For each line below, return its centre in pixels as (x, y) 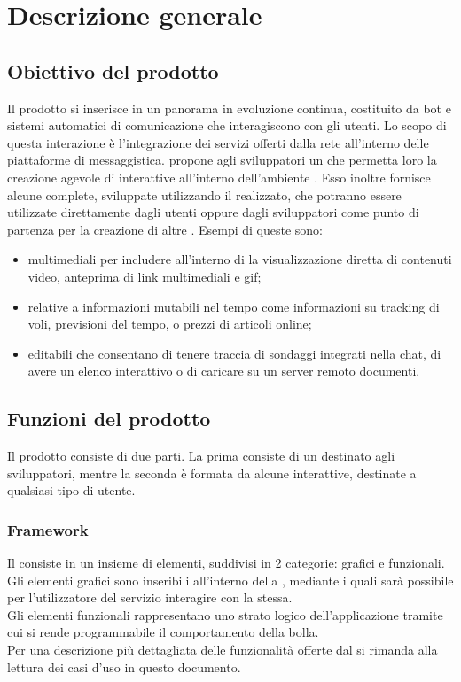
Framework (48, 529)
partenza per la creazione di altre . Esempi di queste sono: (165, 229)
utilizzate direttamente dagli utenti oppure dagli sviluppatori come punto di (213, 212)
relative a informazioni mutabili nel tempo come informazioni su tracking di (234, 306)
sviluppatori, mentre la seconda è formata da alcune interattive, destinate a (212, 473)
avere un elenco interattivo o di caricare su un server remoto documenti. (224, 371)
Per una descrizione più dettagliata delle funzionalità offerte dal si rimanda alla (223, 650)
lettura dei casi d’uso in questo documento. (124, 666)
